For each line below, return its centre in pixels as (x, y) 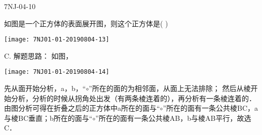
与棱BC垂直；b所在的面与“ (48, 118)
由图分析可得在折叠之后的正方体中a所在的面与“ (82, 108)
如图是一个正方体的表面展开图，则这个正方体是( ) (86, 23)
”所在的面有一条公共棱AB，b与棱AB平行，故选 (173, 118)
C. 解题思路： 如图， (39, 55)
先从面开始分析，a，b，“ (45, 88)
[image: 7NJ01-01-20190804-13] (57, 40)
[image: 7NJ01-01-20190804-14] (57, 72)
